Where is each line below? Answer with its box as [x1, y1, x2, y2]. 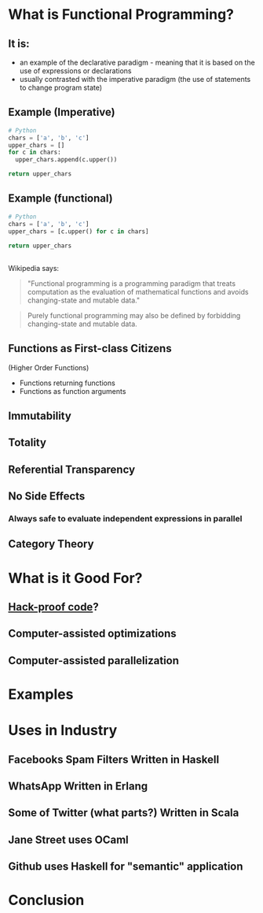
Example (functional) [8, 191, 113, 206]
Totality [8, 436, 47, 450]
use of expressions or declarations [19, 66, 132, 76]
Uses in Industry [8, 722, 118, 740]
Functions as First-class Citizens [8, 342, 172, 355]
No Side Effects [8, 490, 86, 503]
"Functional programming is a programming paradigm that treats [27, 278, 236, 288]
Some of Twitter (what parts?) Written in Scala [8, 806, 239, 820]
